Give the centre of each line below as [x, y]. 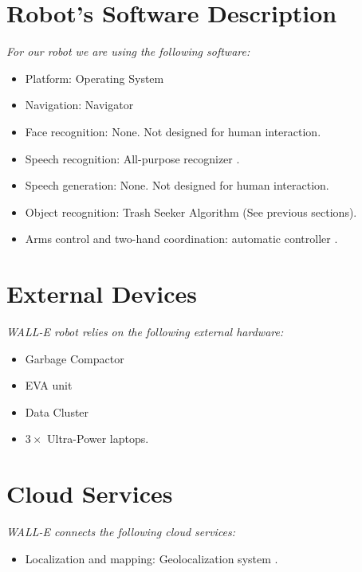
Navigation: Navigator [79, 105]
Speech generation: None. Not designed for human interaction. [177, 185]
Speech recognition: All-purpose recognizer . [132, 158]
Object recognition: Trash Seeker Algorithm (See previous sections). [191, 212]
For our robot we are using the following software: [128, 51]
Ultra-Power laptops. [98, 439]
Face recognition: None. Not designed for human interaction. [173, 131]
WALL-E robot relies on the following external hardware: [145, 331]
